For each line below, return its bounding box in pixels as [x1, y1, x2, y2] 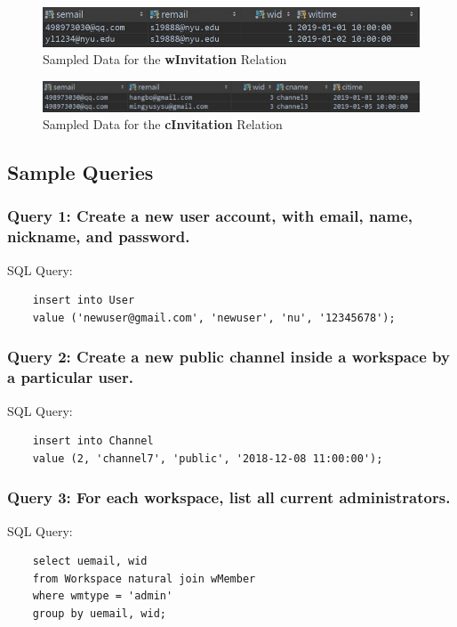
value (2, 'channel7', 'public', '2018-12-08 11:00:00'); [32, 452, 383, 465]
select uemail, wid [32, 555, 148, 568]
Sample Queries [7, 159, 154, 186]
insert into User [32, 294, 135, 307]
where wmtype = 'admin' [32, 590, 173, 603]
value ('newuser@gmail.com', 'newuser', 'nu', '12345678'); [32, 311, 396, 324]
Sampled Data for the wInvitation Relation [43, 50, 287, 69]
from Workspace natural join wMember [32, 572, 256, 585]
